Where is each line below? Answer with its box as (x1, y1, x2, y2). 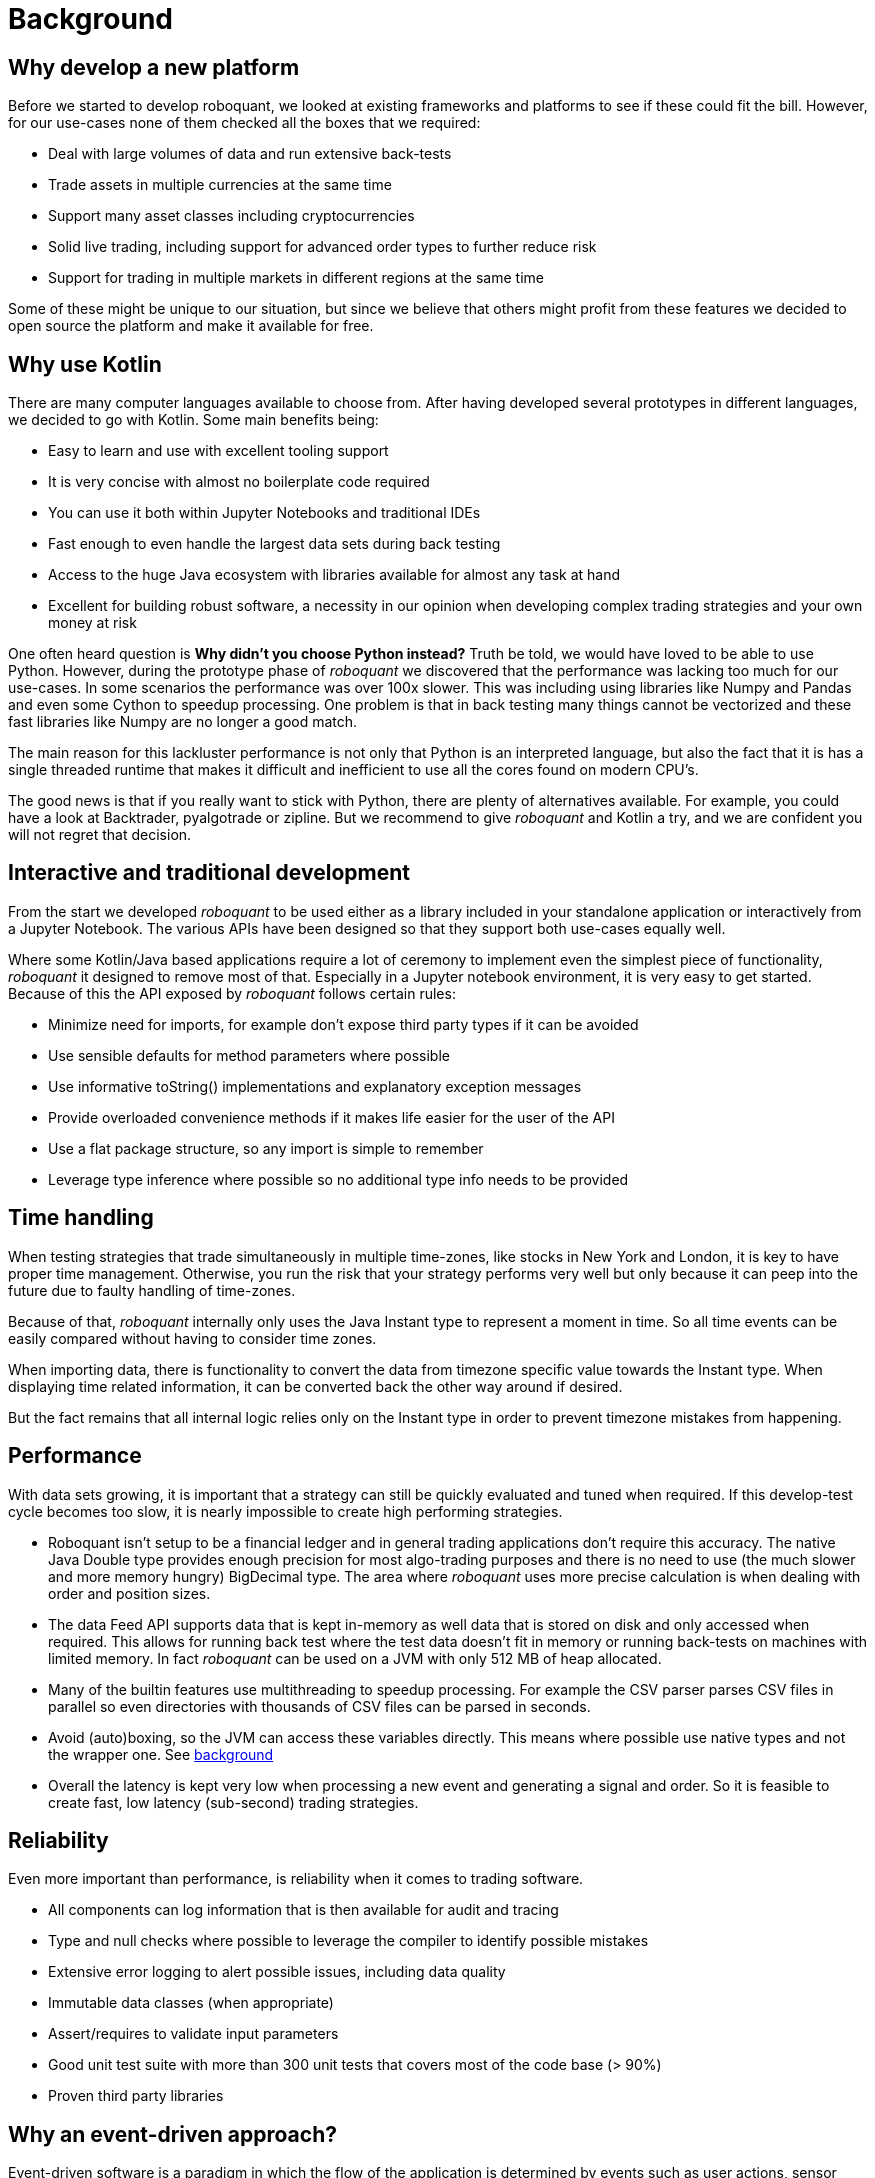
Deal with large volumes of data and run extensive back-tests (48, 145, 452, 163)
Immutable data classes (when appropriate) (48, 1994, 334, 2012)
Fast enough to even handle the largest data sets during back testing (48, 535, 501, 553)
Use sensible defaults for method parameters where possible (48, 1046, 450, 1064)
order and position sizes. (48, 1584, 211, 1602)
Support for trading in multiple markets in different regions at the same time (48, 269, 544, 287)
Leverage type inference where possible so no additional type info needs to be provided (48, 1170, 629, 1188)
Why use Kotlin (8, 351, 162, 377)
